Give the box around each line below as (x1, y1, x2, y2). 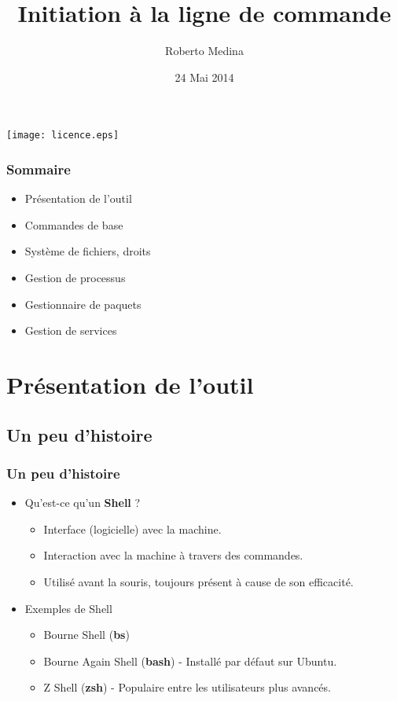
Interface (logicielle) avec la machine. (43, 520, 222, 537)
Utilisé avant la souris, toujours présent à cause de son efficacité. (43, 573, 354, 589)
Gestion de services (24, 322, 117, 339)
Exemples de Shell (24, 600, 112, 616)
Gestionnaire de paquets (24, 295, 142, 312)
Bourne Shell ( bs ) (43, 626, 130, 643)
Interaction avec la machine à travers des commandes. (43, 547, 303, 563)
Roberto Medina (165, 42, 244, 59)
